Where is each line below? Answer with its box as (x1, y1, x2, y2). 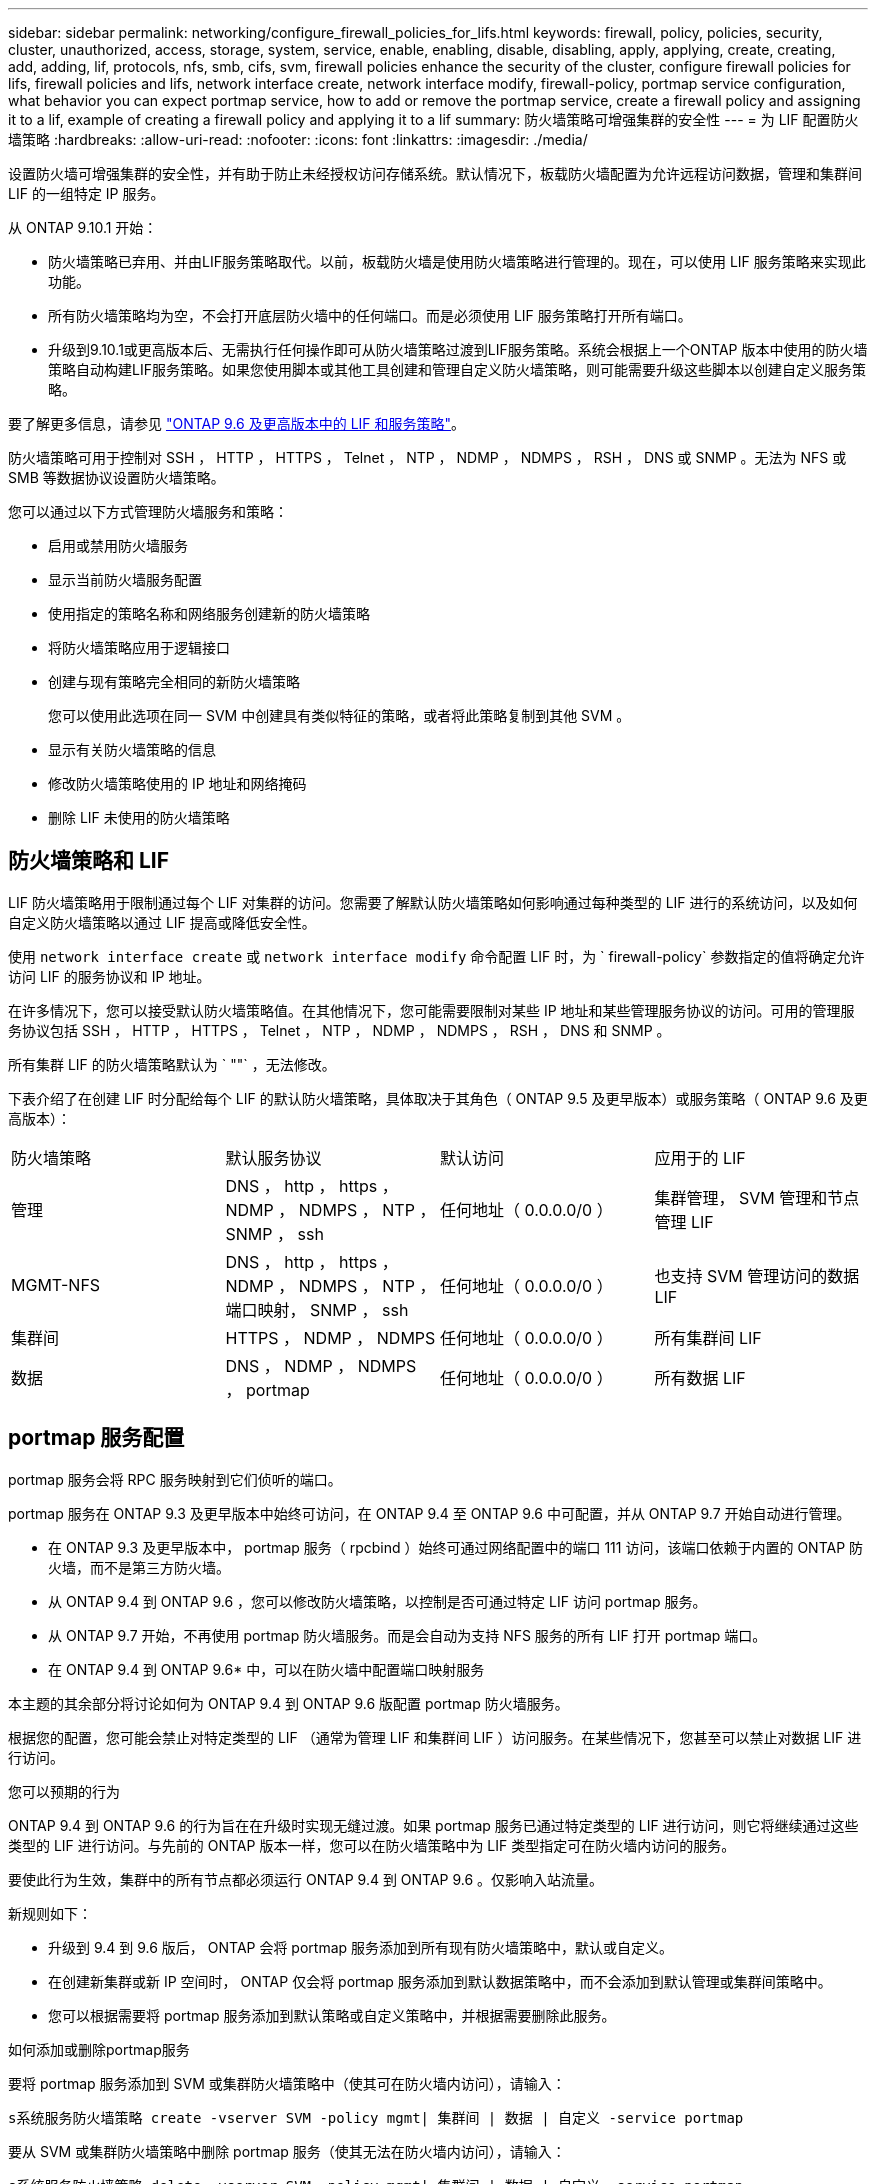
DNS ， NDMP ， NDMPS (225, 1355, 417, 1376)
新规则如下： (8, 1904, 92, 1922)
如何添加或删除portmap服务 (8, 2040, 190, 2058)
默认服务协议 (225, 1147, 322, 1168)
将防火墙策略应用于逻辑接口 (48, 639, 230, 656)
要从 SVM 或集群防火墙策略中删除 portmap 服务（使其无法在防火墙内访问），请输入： (8, 2142, 566, 2160)
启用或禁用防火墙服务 (48, 537, 188, 554)
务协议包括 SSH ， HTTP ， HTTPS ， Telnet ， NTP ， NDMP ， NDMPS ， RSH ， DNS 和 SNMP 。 (8, 1021, 671, 1039)
